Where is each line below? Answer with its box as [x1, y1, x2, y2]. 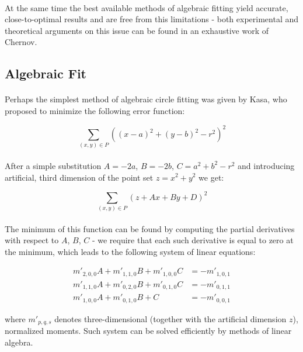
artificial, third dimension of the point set [5, 171, 154, 183]
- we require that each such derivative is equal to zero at [92, 234, 294, 246]
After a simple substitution [5, 159, 102, 171]
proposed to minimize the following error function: [5, 104, 185, 116]
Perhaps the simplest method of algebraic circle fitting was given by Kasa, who [5, 93, 287, 105]
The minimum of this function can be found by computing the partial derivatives [5, 222, 295, 234]
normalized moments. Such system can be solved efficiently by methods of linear [5, 325, 292, 337]
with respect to [5, 234, 59, 246]
